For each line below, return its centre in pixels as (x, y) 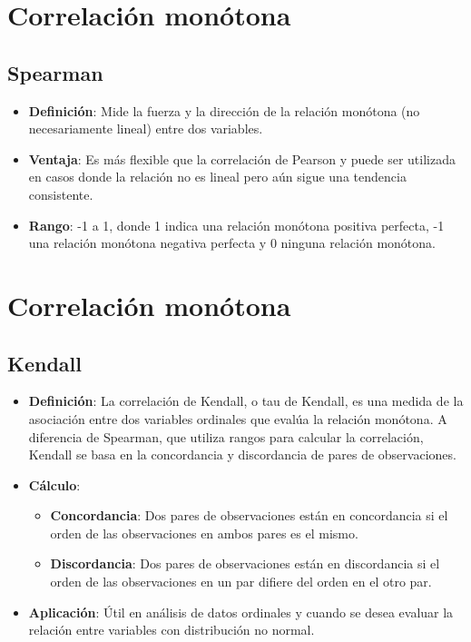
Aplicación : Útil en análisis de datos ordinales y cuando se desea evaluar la (241, 612)
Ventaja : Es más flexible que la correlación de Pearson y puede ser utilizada (242, 158)
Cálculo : (54, 484)
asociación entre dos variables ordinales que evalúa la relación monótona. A (238, 418)
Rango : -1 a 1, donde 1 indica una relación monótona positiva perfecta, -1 (236, 225)
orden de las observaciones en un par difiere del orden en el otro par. (241, 582)
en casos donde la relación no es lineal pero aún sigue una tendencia (217, 177)
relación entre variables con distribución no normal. (172, 630)
